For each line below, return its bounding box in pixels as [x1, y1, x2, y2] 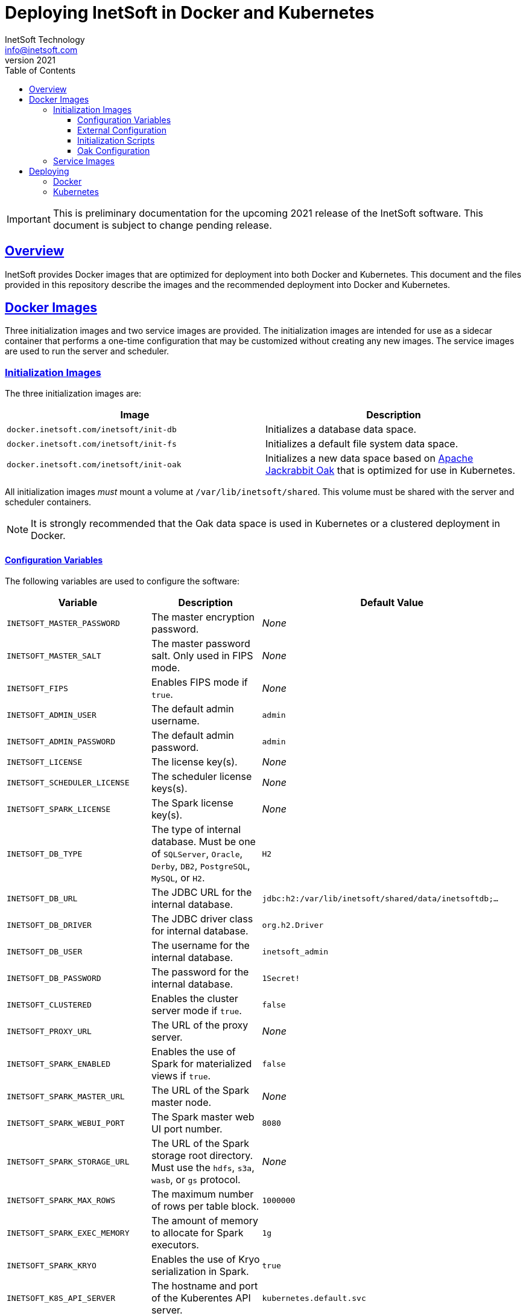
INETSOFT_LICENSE [7, 757, 83, 767]
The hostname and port [151, 1280, 258, 1292]
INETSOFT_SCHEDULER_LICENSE [7, 778, 130, 787]
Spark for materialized [151, 1058, 252, 1070]
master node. [151, 1096, 212, 1109]
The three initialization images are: [5, 388, 142, 399]
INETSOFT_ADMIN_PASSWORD [7, 736, 116, 746]
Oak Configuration [77, 145, 150, 156]
